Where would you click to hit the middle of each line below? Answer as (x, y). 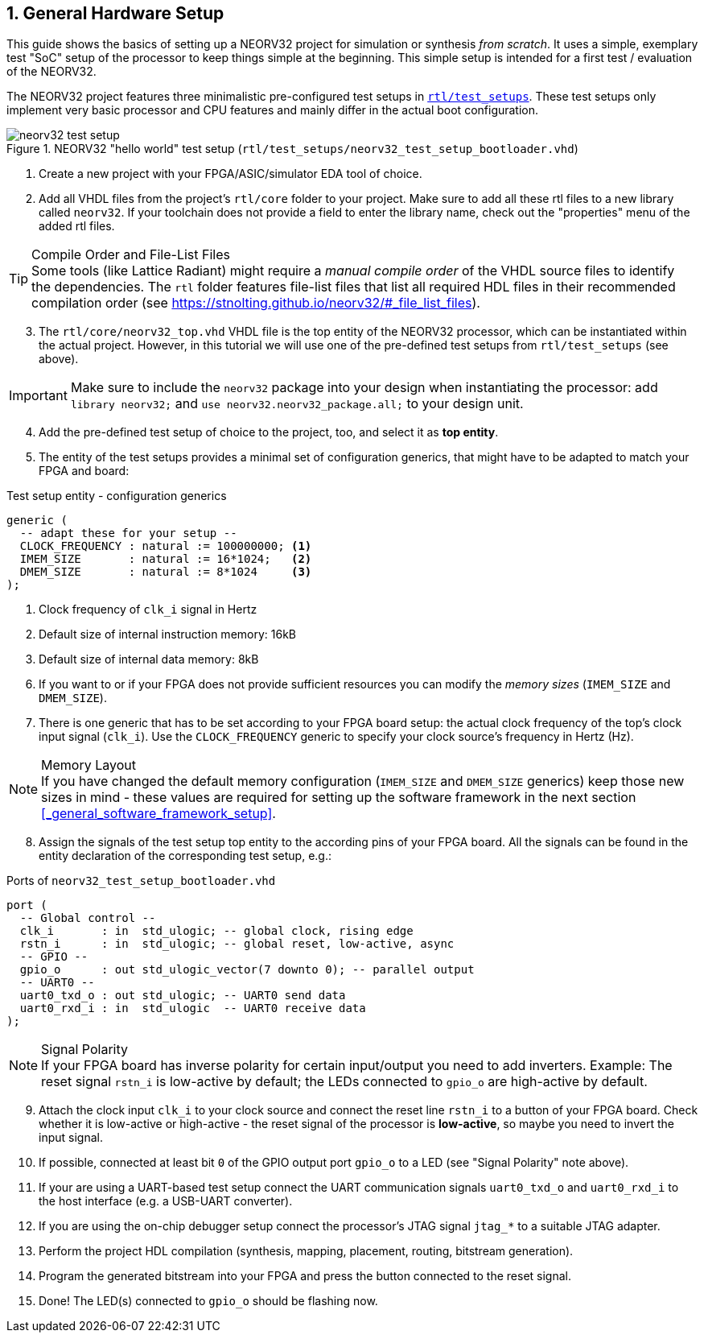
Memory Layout (89, 765)
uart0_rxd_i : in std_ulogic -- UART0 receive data (193, 1008)
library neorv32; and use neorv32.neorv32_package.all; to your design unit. (297, 404)
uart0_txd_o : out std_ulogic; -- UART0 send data (183, 996)
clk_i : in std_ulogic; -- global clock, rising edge (216, 931)
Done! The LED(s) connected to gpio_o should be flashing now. (208, 1301)
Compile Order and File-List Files (131, 255)
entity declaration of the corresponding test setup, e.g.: (185, 856)
